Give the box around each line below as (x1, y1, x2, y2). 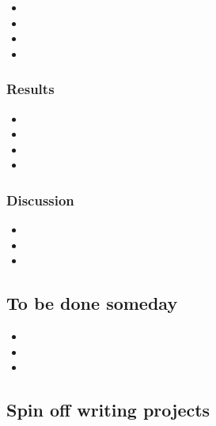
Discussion (6, 190, 74, 209)
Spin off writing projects (6, 398, 210, 422)
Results (6, 79, 55, 99)
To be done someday (6, 291, 178, 315)
